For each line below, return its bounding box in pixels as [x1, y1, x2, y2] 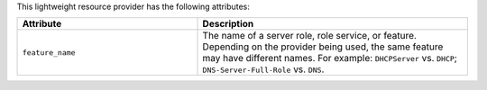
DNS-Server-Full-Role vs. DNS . [202, 63, 325, 76]
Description [202, 18, 254, 31]
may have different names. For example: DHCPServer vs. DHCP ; [202, 52, 457, 65]
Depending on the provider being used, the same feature [202, 40, 444, 53]
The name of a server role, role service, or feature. [202, 30, 417, 42]
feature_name [22, 48, 76, 58]
